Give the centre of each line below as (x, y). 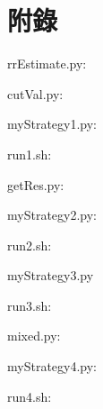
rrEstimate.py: (47, 64)
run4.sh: (30, 396)
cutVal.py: (35, 93)
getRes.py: (36, 184)
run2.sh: (30, 245)
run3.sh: (30, 305)
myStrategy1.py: (52, 124)
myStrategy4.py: (52, 366)
